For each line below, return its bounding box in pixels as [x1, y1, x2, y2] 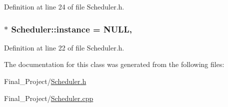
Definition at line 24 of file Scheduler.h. [4, 1, 124, 11]
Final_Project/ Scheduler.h [4, 76, 86, 86]
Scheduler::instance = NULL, [11, 22, 132, 35]
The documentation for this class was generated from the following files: [4, 59, 224, 69]
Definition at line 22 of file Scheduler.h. [4, 42, 124, 52]
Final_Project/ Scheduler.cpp [4, 92, 93, 103]
